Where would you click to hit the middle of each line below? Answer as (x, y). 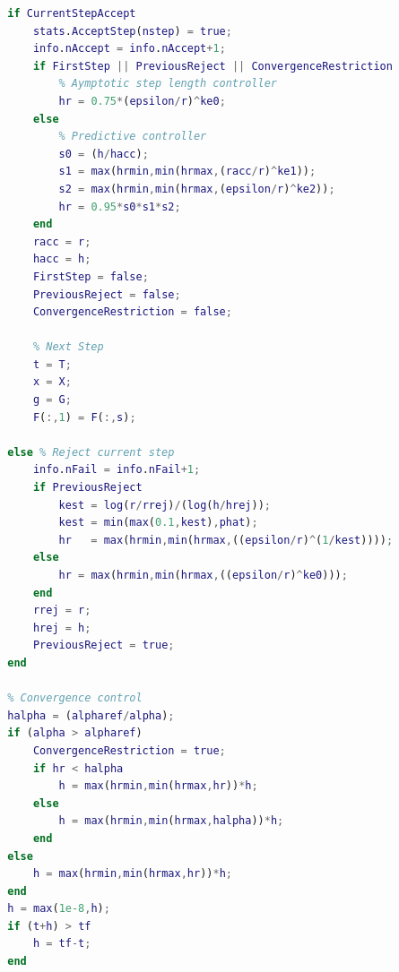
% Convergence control (75, 698)
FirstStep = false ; (91, 276)
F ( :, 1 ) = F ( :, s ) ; (84, 417)
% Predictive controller (133, 137)
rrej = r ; (62, 611)
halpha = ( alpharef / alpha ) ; (91, 715)
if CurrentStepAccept (72, 13)
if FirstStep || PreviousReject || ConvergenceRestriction (213, 66)
